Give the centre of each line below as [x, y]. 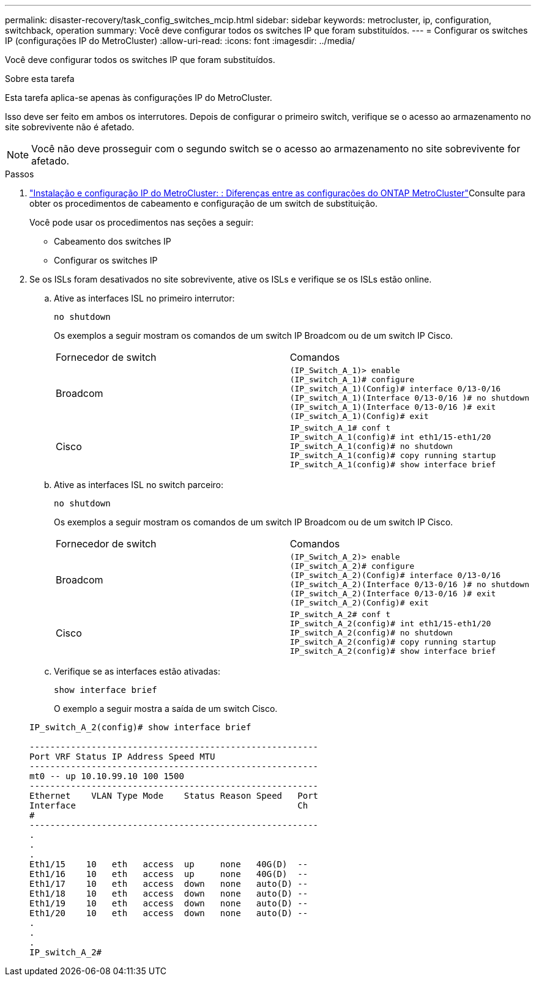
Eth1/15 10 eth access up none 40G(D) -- [169, 864]
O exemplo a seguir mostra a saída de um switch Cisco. [166, 709]
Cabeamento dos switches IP [113, 241]
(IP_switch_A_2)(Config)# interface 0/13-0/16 [395, 575]
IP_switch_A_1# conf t [340, 428]
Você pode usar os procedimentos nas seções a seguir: [142, 222]
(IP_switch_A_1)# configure [352, 379]
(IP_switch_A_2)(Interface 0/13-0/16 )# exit [393, 594]
